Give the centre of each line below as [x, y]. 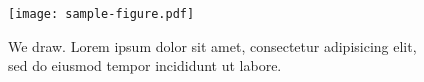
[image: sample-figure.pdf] [101, 14]
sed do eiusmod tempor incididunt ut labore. [145, 65]
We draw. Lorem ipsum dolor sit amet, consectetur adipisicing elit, [212, 45]
